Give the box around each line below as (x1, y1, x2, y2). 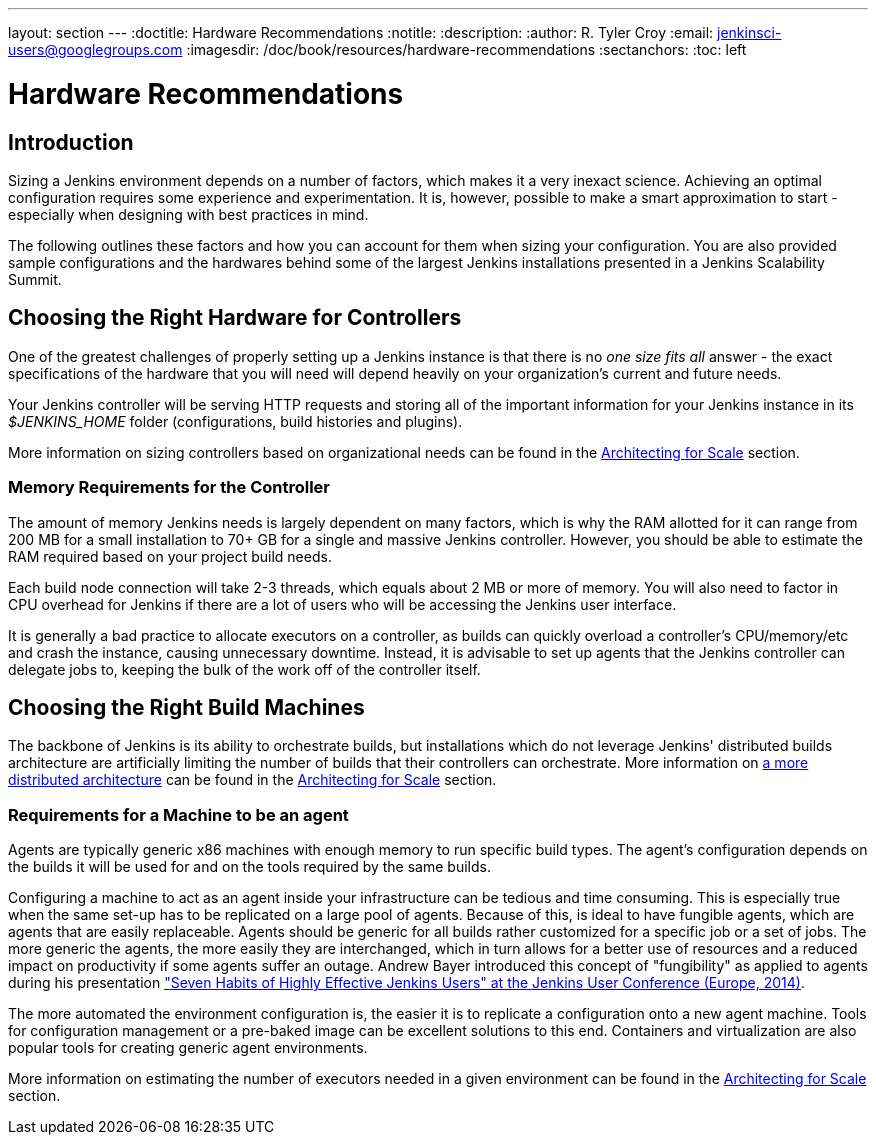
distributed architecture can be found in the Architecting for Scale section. (8, 771, 497, 789)
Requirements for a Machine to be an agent (8, 804, 349, 825)
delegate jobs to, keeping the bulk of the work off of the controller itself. (8, 660, 481, 678)
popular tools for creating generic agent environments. (8, 1039, 368, 1057)
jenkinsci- (717, 24, 782, 41)
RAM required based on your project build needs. (8, 547, 332, 565)
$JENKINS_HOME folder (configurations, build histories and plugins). (8, 412, 463, 430)
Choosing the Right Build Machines (8, 694, 365, 720)
